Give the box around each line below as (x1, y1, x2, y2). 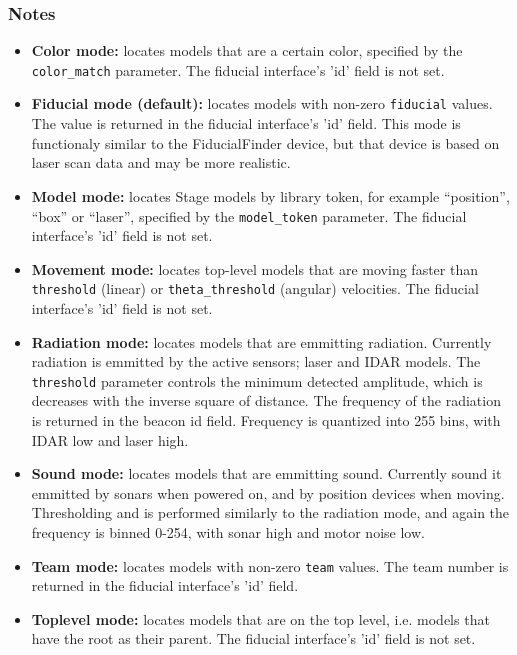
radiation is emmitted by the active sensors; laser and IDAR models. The (31, 351, 481, 372)
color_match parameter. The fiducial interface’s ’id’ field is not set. (31, 59, 445, 80)
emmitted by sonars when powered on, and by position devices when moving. (31, 482, 505, 503)
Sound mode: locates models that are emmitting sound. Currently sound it (31, 463, 502, 484)
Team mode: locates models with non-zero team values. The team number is (31, 555, 509, 576)
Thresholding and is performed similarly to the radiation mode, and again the (31, 502, 510, 523)
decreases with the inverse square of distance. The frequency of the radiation (31, 390, 501, 411)
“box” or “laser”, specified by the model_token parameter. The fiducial (31, 205, 467, 226)
